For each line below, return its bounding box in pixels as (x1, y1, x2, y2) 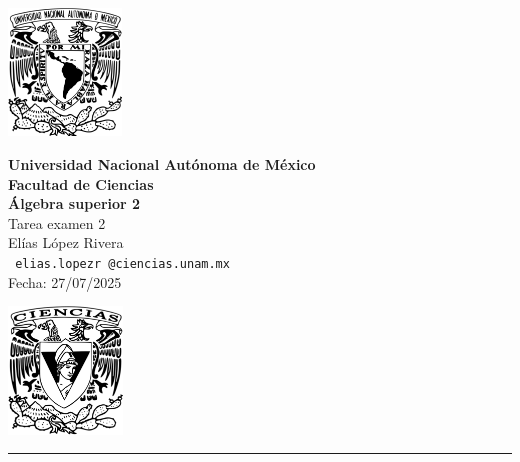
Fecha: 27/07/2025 (8, 271, 122, 292)
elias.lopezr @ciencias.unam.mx (15, 257, 230, 272)
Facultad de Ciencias (8, 173, 154, 194)
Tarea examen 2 (8, 212, 106, 233)
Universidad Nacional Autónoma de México (8, 154, 316, 175)
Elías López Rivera (8, 232, 124, 253)
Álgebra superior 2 (8, 193, 141, 214)
